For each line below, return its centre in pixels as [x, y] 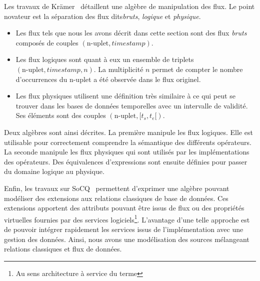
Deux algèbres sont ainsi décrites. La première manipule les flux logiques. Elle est [128, 132]
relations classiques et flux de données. [63, 249]
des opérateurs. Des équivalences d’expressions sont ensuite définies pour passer [126, 161]
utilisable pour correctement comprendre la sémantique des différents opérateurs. [128, 142]
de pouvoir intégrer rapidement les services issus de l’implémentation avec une [124, 229]
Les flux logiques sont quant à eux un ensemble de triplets [105, 59]
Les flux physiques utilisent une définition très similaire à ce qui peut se [125, 96]
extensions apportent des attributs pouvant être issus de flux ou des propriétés [124, 208]
